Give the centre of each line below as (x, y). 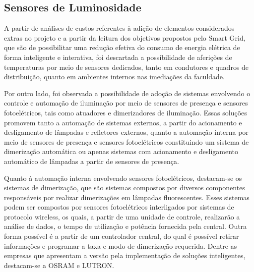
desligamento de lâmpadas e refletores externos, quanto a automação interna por (126, 132)
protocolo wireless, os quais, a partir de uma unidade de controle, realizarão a (122, 216)
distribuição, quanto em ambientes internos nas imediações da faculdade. (114, 77)
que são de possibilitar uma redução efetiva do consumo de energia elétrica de (122, 47)
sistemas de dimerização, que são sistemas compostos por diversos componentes (125, 188)
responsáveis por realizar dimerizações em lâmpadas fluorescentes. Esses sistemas (127, 197)
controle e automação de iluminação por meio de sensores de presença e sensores (126, 103)
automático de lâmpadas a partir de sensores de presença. (92, 161)
